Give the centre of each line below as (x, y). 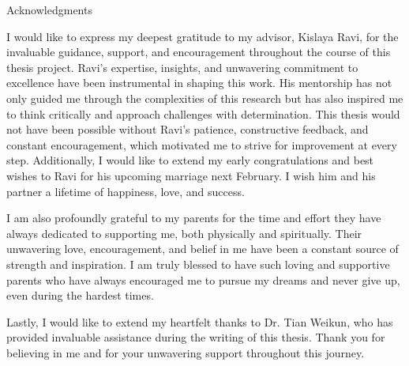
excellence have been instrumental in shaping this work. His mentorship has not (199, 83)
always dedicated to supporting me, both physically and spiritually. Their (184, 233)
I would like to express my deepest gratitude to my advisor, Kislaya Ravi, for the (203, 36)
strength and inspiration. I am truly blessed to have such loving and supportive (198, 264)
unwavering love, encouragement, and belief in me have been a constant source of (203, 249)
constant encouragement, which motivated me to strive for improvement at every (202, 144)
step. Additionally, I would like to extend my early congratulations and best (190, 160)
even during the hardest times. (80, 295)
